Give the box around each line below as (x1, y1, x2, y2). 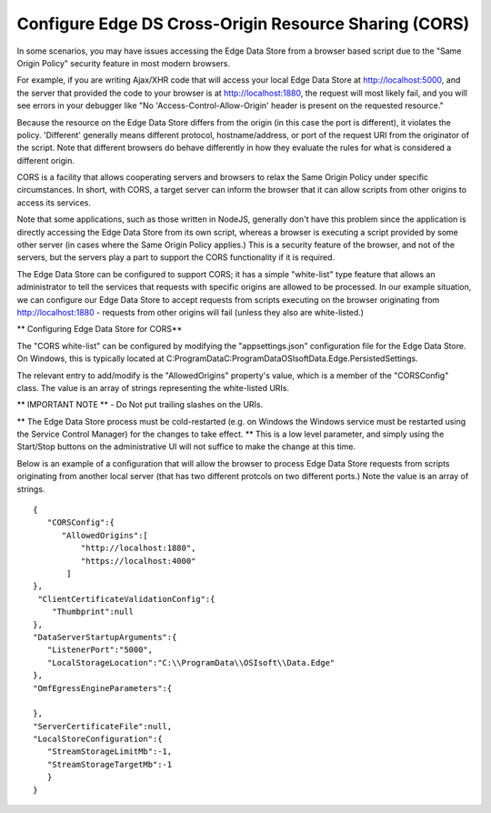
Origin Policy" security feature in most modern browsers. (16, 57, 231, 68)
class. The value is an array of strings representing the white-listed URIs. (16, 382, 290, 393)
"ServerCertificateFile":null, (33, 721, 173, 731)
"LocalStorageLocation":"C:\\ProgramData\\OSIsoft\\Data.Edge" (46, 657, 336, 667)
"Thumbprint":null (51, 607, 135, 617)
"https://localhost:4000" (80, 556, 196, 566)
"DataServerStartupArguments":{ (33, 632, 177, 642)
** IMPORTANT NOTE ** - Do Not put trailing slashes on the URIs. (16, 399, 264, 410)
